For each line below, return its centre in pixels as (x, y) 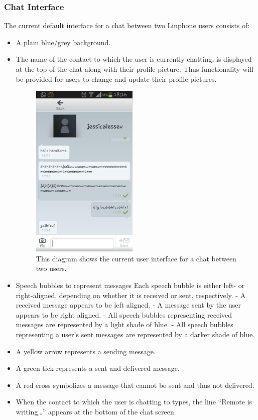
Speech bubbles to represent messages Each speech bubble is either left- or (130, 285)
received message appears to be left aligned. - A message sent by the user (128, 305)
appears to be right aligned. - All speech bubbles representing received (124, 314)
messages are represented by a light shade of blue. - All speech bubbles (124, 324)
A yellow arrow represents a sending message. (86, 351)
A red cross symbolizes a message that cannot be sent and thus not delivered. (135, 385)
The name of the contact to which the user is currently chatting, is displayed (134, 59)
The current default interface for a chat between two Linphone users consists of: (127, 25)
